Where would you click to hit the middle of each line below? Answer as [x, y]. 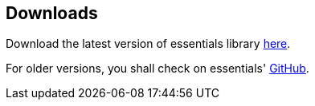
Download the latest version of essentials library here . [148, 44]
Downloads [52, 13]
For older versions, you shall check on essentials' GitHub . [157, 69]
